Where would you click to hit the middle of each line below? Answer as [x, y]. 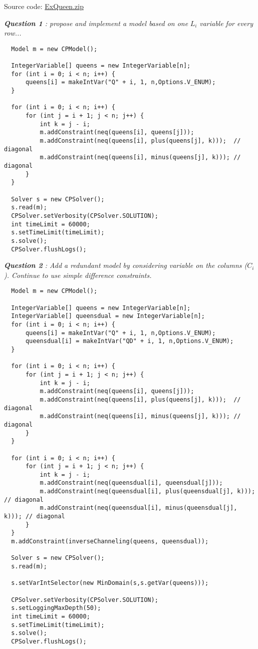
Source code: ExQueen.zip [44, 6]
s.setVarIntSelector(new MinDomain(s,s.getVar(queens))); [110, 583]
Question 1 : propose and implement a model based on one [96, 23]
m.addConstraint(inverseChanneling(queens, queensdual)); [110, 542]
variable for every [226, 23]
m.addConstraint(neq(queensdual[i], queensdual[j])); [131, 483]
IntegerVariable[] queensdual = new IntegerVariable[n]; [108, 316]
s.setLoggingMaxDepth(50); [56, 608]
